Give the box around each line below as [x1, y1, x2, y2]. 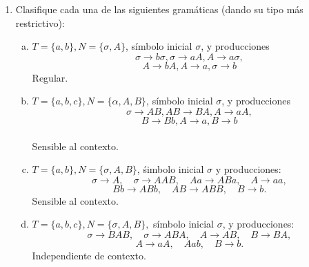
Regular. [32, 70, 68, 84]
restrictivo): [15, 15, 65, 30]
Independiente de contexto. [32, 248, 146, 262]
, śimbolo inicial [137, 162, 204, 176]
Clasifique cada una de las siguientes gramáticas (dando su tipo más [15, 2, 303, 16]
